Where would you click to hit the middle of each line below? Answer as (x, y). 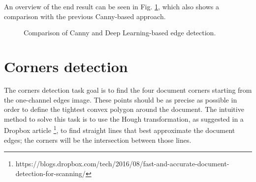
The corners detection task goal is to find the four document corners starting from (128, 90)
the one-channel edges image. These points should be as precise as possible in (121, 99)
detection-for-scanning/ (50, 173)
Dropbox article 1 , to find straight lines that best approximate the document (120, 129)
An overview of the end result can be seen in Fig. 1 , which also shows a (112, 6)
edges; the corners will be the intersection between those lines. (98, 140)
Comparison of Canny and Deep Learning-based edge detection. (120, 33)
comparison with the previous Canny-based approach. (85, 16)
